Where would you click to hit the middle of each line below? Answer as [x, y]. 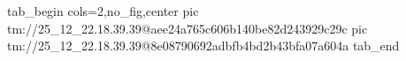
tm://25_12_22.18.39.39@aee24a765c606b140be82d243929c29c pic [188, 28]
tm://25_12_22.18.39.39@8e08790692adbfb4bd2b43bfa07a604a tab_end [203, 46]
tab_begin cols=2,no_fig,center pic [103, 11]
